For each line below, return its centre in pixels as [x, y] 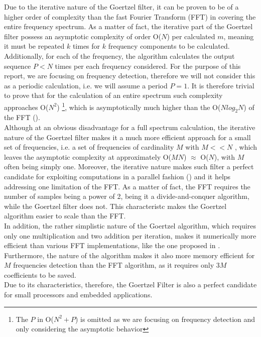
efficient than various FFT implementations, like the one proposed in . [112, 245]
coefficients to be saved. [40, 274]
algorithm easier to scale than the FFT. [65, 216]
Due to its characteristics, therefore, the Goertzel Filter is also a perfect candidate [130, 285]
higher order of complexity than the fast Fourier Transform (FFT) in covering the [130, 16]
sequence [18, 66]
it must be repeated [34, 46]
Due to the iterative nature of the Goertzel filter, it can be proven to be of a [121, 7]
